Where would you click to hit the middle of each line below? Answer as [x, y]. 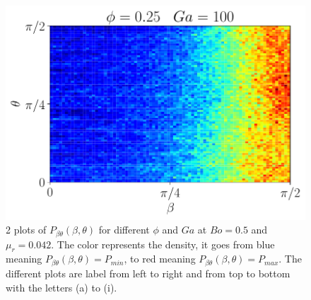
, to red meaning [160, 259]
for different [124, 230]
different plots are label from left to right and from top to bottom [148, 273]
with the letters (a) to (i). [61, 287]
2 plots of [26, 230]
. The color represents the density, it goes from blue [163, 244]
